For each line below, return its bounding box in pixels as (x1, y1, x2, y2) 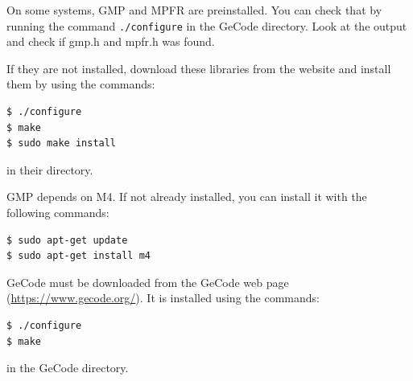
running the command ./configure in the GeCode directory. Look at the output (6, 17, 407, 34)
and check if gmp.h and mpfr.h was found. (6, 33, 215, 50)
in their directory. (6, 161, 93, 178)
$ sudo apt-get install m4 (6, 250, 151, 262)
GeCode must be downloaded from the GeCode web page (6, 273, 289, 290)
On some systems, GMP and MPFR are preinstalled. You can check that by (6, 2, 382, 18)
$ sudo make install (6, 137, 117, 150)
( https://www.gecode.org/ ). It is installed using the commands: (6, 289, 320, 306)
